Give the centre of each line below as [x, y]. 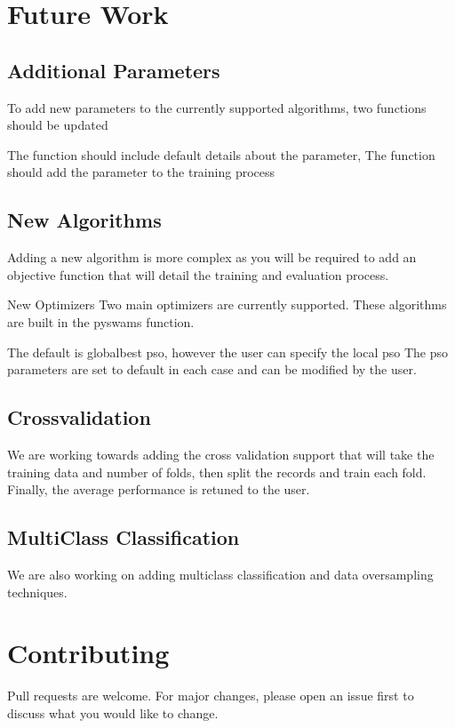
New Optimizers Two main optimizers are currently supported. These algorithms [227, 304]
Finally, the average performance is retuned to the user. [159, 489]
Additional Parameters [114, 70]
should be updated [58, 125]
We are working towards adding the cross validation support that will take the [221, 454]
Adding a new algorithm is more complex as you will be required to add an [212, 257]
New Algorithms [84, 220]
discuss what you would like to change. [113, 712]
